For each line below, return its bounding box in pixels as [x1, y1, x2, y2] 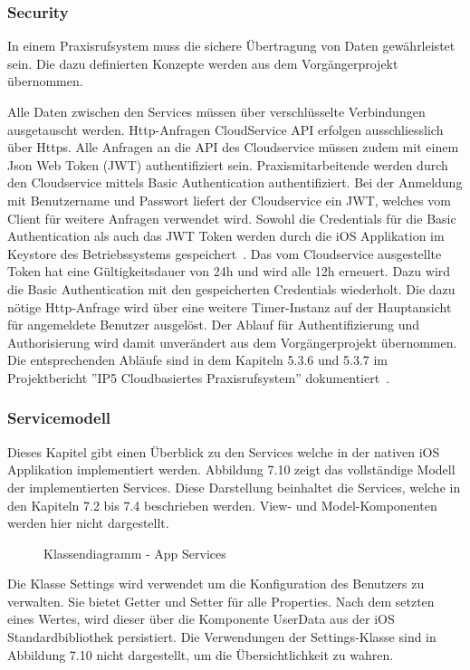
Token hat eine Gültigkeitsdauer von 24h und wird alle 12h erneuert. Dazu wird [7, 262, 451, 281]
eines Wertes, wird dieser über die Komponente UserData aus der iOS [7, 609, 395, 628]
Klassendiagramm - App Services [43, 543, 226, 562]
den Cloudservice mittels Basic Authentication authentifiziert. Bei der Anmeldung [7, 173, 463, 192]
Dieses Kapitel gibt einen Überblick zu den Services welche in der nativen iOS [7, 442, 440, 461]
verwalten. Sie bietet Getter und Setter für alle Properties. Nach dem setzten [7, 591, 435, 610]
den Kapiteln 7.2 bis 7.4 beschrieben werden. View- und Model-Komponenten [7, 495, 437, 514]
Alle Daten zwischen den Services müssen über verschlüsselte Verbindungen [7, 102, 426, 120]
